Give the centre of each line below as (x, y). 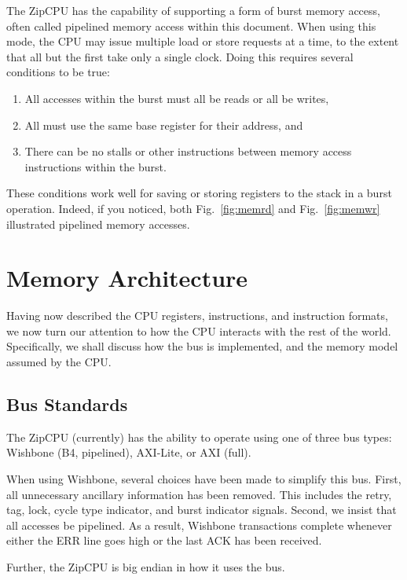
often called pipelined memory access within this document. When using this (191, 26)
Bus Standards (67, 404)
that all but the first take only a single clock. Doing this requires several (180, 56)
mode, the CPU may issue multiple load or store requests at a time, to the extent (203, 41)
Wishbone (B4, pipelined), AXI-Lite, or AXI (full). (129, 452)
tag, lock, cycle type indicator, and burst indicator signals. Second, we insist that (202, 510)
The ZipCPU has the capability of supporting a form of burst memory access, (193, 10)
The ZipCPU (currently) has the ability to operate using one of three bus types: (199, 437)
